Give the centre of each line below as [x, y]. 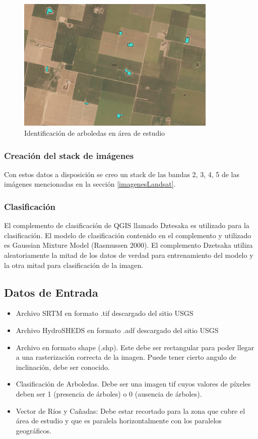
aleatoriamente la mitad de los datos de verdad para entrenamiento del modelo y [129, 255]
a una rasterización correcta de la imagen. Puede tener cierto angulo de [126, 357]
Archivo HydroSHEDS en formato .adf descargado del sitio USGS [117, 330]
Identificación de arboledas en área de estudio [95, 133]
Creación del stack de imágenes [69, 155]
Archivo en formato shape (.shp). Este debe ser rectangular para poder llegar [135, 347]
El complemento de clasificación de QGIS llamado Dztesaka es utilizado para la [127, 225]
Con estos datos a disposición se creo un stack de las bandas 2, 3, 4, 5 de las [122, 174]
